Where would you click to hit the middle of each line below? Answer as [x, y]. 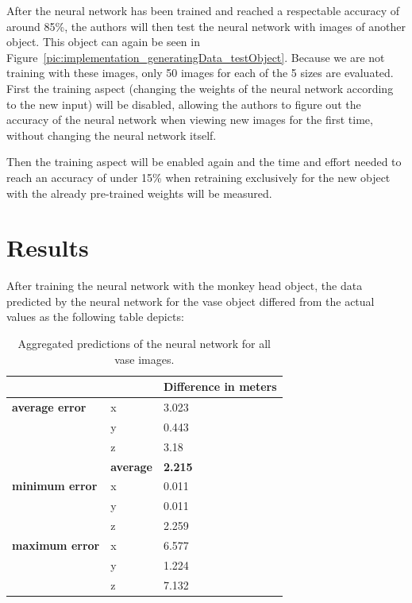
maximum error [56, 545]
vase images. [144, 359]
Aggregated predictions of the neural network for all [144, 344]
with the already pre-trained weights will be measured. [139, 193]
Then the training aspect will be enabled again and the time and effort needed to [204, 162]
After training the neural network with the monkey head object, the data [185, 286]
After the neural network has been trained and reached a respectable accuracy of [203, 10]
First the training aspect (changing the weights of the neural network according [200, 88]
